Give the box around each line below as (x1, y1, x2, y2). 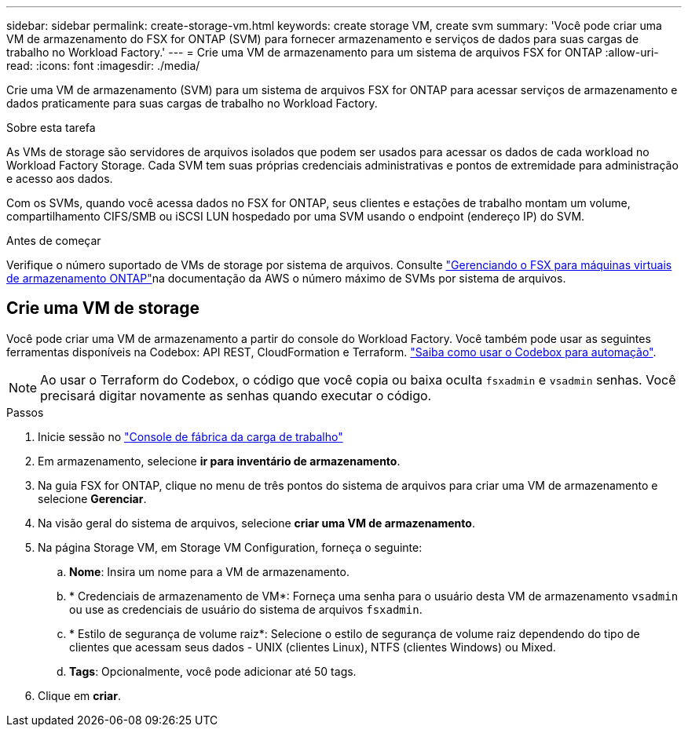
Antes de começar (6, 234, 101, 247)
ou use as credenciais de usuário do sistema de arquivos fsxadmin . (69, 602, 423, 616)
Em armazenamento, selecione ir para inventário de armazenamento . (38, 454, 401, 468)
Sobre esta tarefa (6, 121, 96, 134)
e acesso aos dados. (6, 172, 113, 185)
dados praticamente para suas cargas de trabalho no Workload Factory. (6, 97, 378, 110)
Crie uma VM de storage (6, 298, 200, 319)
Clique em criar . (38, 688, 121, 702)
